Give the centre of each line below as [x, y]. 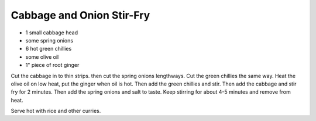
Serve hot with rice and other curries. [56, 111]
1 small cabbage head [52, 33]
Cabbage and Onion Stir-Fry [80, 15]
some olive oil [42, 57]
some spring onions [49, 40]
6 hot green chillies [49, 49]
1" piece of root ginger [52, 65]
